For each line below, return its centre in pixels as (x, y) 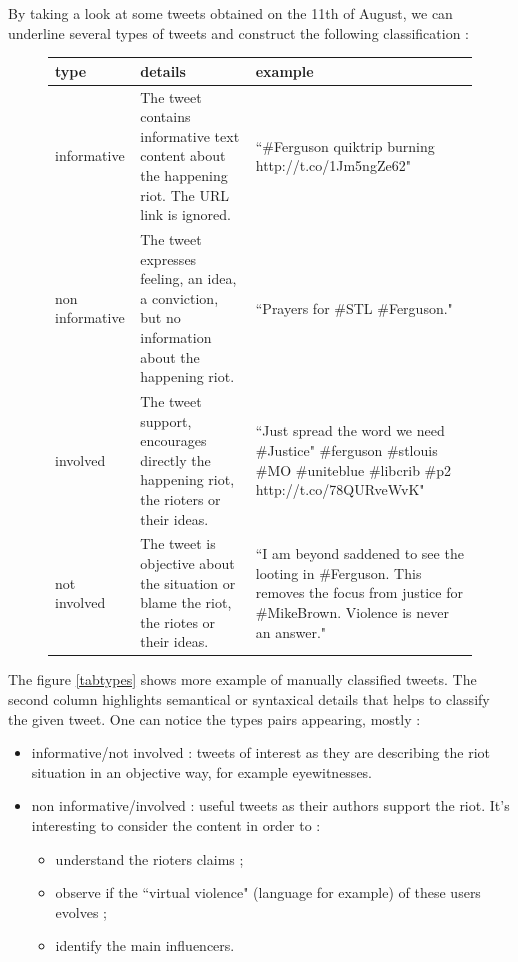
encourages (173, 440)
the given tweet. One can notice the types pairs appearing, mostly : (214, 718)
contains (165, 116)
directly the (175, 459)
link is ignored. (185, 214)
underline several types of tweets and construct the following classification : (239, 32)
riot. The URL (184, 194)
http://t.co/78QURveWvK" (340, 489)
